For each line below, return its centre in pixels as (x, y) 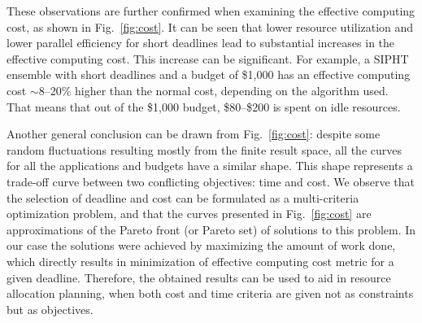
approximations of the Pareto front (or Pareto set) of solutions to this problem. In (211, 229)
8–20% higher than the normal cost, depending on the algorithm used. (213, 90)
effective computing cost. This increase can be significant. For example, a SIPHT (208, 58)
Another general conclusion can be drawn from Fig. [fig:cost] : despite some (194, 134)
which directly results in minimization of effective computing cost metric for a (200, 261)
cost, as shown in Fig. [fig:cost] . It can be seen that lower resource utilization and (210, 26)
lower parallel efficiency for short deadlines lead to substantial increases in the (201, 43)
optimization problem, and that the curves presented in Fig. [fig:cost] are (189, 214)
